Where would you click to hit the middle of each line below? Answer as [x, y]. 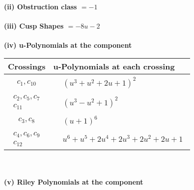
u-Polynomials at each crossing [114, 66]
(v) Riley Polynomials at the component [74, 182]
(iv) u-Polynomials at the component [68, 45]
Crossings [27, 66]
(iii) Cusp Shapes [34, 26]
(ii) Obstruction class [41, 6]
